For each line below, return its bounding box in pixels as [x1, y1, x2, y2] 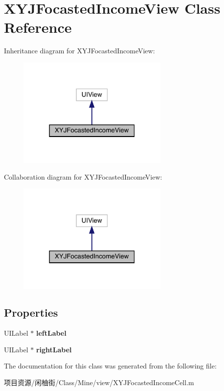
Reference [4, 17, 72, 37]
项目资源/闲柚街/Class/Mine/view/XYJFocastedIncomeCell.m [4, 377, 194, 388]
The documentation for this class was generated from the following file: [4, 361, 217, 371]
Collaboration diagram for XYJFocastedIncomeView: [4, 171, 162, 182]
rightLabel [36, 344, 72, 354]
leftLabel [36, 328, 67, 338]
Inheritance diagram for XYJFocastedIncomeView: [4, 46, 155, 56]
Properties [4, 305, 58, 320]
